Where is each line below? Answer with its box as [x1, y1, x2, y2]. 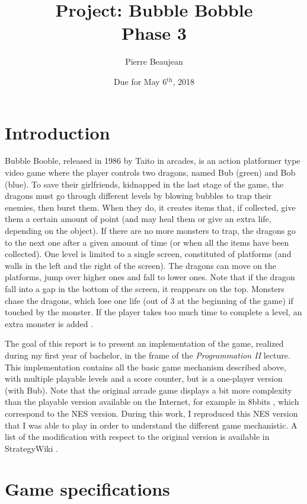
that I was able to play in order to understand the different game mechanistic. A [5, 419, 298, 431]
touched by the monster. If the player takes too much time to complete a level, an [5, 306, 302, 318]
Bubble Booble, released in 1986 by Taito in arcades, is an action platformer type [5, 154, 300, 167]
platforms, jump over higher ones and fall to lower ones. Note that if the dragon [5, 271, 295, 283]
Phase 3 [121, 21, 187, 45]
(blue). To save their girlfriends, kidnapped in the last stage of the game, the [5, 177, 284, 190]
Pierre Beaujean [125, 55, 183, 68]
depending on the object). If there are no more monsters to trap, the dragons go [5, 224, 296, 236]
